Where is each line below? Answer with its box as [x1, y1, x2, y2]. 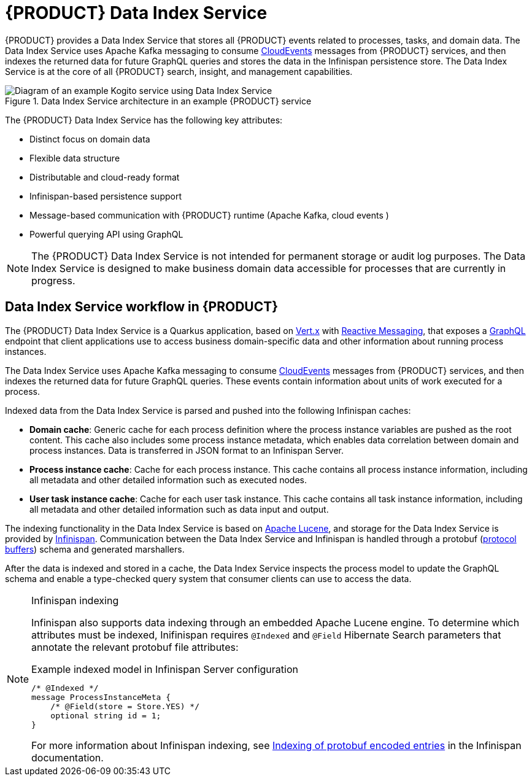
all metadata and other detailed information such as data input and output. [29, 503, 329, 515]
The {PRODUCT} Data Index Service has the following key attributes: [5, 114, 283, 125]
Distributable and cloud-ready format [29, 171, 180, 182]
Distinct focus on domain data [29, 133, 150, 144]
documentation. [31, 751, 104, 764]
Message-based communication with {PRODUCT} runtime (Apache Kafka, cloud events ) [29, 209, 389, 220]
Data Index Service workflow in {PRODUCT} [5, 299, 279, 315]
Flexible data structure [29, 152, 120, 163]
